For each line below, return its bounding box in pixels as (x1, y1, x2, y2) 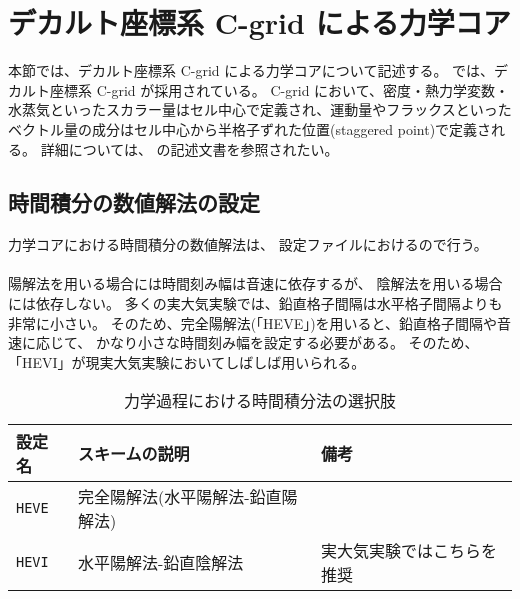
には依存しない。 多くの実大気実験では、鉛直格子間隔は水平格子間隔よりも (8, 293, 503, 314)
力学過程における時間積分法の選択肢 (123, 389, 396, 413)
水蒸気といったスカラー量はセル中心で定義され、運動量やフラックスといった (8, 99, 512, 120)
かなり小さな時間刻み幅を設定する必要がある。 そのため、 (95, 332, 479, 353)
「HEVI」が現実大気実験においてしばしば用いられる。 (8, 351, 366, 372)
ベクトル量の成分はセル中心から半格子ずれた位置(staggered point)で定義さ (8, 118, 492, 139)
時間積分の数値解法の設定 (8, 187, 260, 218)
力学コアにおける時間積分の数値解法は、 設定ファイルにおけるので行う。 (8, 234, 488, 255)
